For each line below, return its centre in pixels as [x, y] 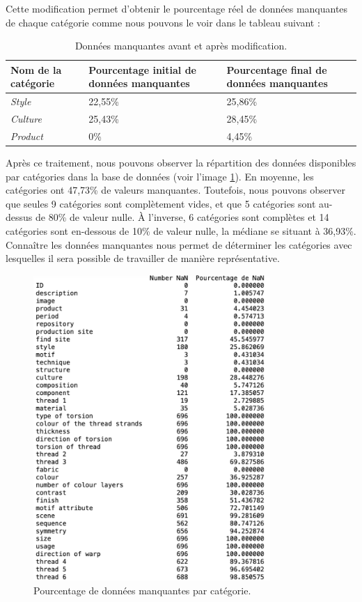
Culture [26, 119]
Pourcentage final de [277, 69]
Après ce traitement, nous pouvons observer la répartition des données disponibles [181, 162]
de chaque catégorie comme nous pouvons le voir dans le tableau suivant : [163, 22]
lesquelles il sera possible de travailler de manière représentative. [143, 258]
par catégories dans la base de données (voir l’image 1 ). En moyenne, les [160, 176]
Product [27, 136]
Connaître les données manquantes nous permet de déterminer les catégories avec [179, 244]
